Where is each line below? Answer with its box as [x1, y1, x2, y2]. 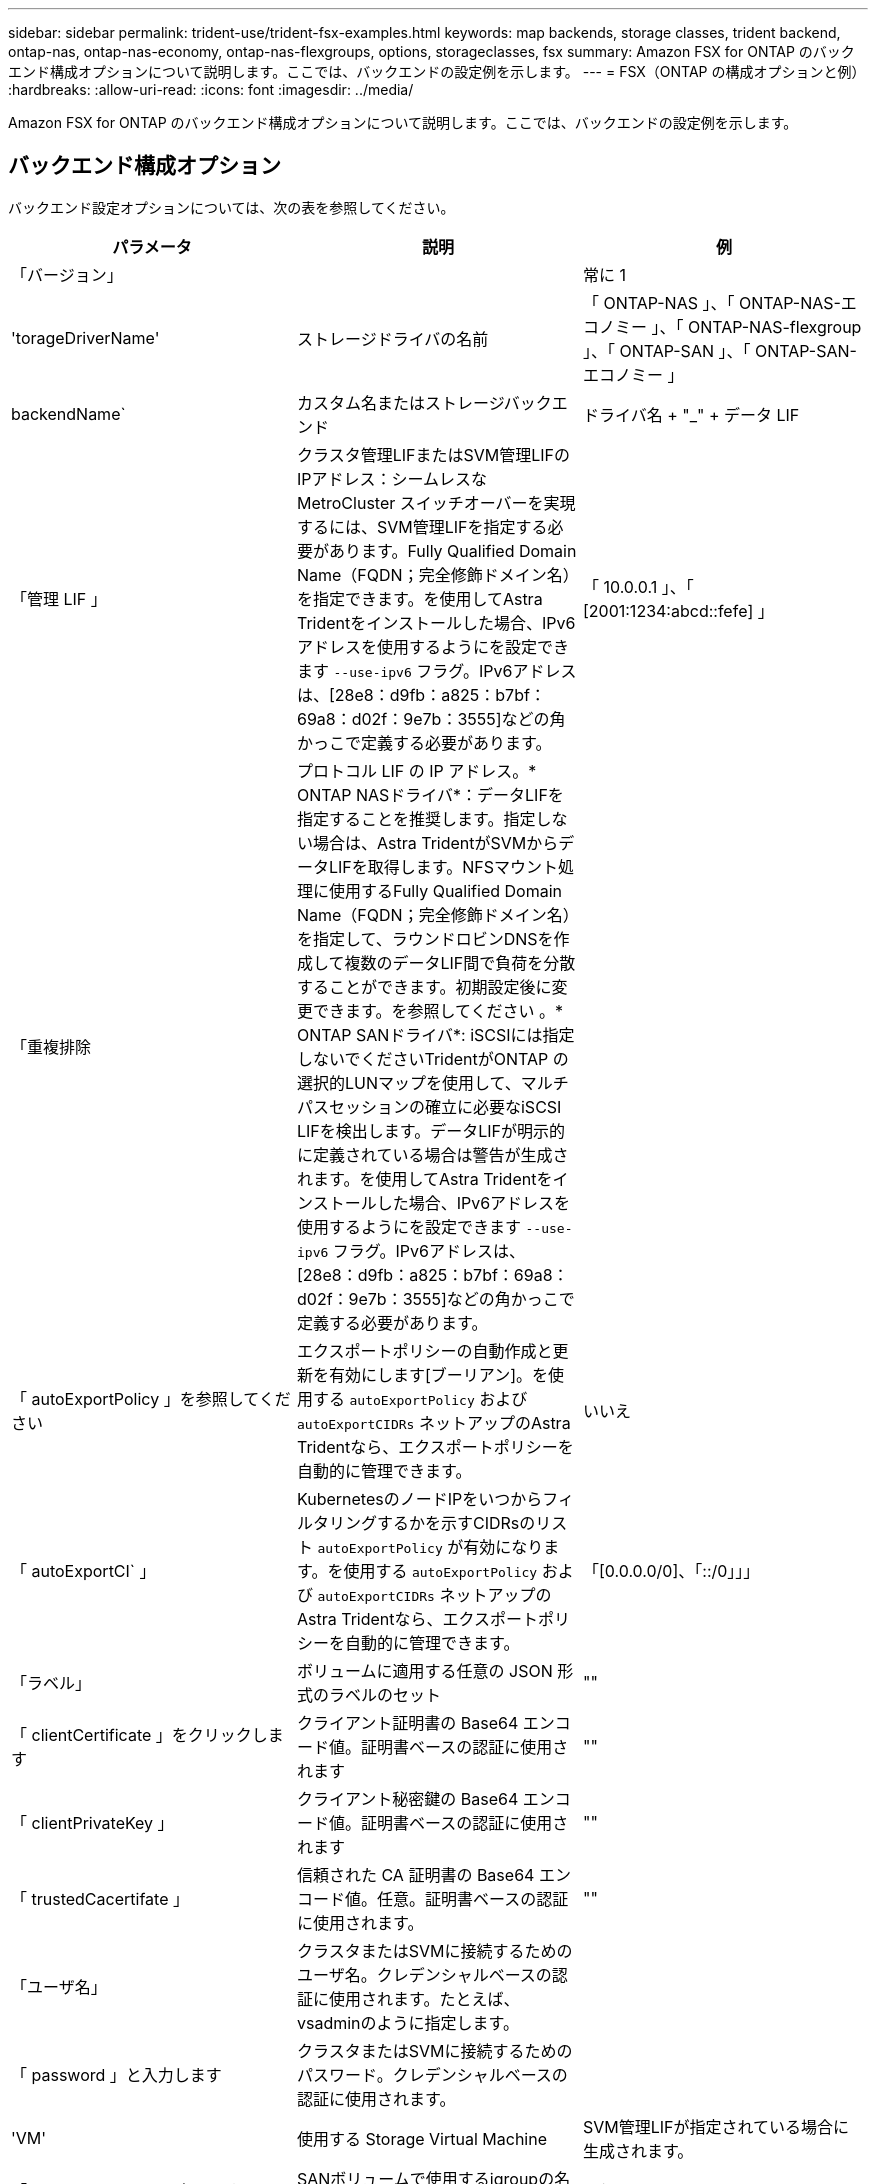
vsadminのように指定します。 [296, 2012, 519, 2033]
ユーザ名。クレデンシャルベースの [296, 1964, 552, 1985]
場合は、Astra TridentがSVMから [312, 832, 559, 853]
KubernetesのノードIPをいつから [296, 1488, 543, 1509]
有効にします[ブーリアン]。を [328, 1364, 549, 1385]
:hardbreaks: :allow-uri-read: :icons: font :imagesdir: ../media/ [8, 81, 414, 98]
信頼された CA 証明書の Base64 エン [296, 1864, 571, 1885]
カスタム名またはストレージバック [296, 392, 552, 413]
